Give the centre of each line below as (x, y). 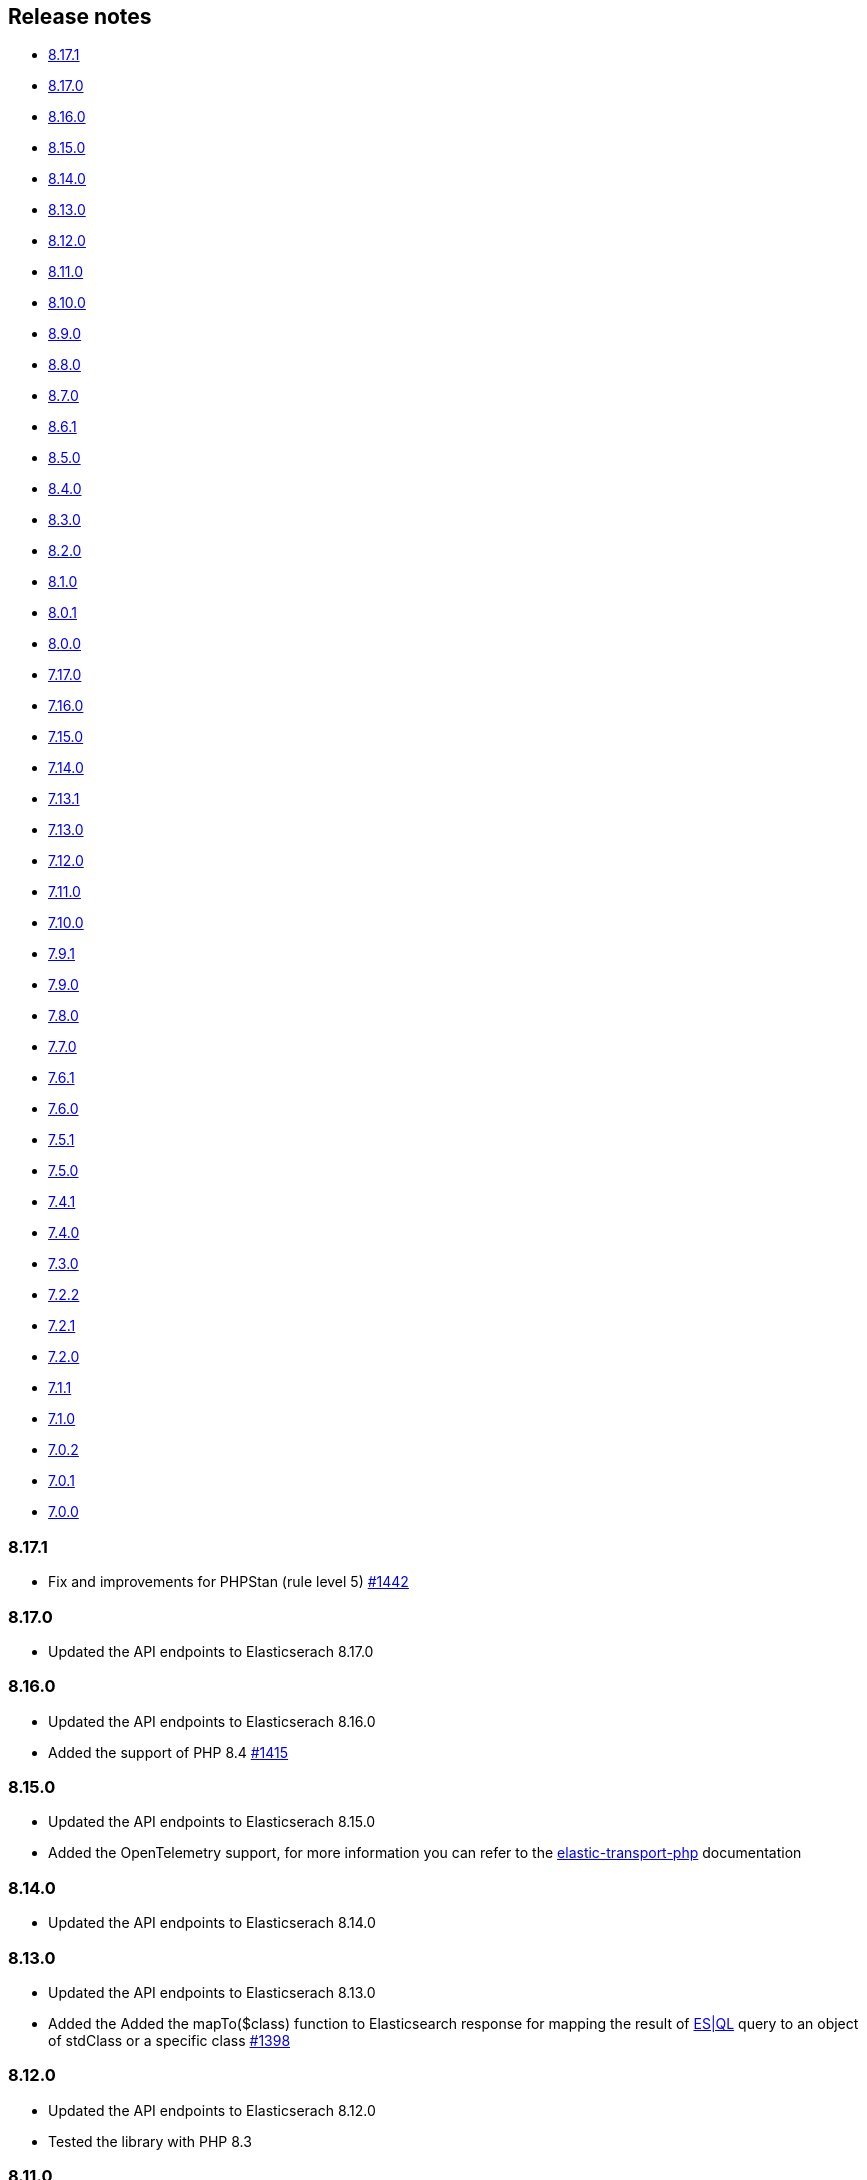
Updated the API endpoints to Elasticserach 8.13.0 (212, 1992)
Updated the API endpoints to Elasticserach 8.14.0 (212, 1923)
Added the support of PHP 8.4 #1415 (168, 1752)
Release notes (80, 16)
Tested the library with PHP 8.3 (150, 2141)
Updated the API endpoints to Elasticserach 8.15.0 (212, 1822)
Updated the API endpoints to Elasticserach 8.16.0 (212, 1721)
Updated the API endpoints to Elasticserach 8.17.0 (211, 1651)
